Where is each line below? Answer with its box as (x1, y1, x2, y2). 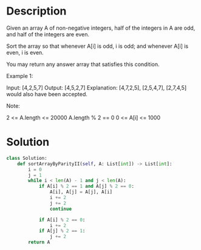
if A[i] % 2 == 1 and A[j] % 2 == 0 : (38, 183, 135, 189)
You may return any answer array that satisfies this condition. (6, 61, 160, 68)
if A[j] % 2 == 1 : (38, 228, 86, 234)
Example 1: (6, 72, 33, 79)
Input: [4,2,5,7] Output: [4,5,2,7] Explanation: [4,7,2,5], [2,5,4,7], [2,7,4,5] (6, 84, 187, 91)
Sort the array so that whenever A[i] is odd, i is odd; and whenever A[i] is (6, 42, 189, 50)
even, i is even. (6, 48, 44, 56)
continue (49, 206, 72, 212)
